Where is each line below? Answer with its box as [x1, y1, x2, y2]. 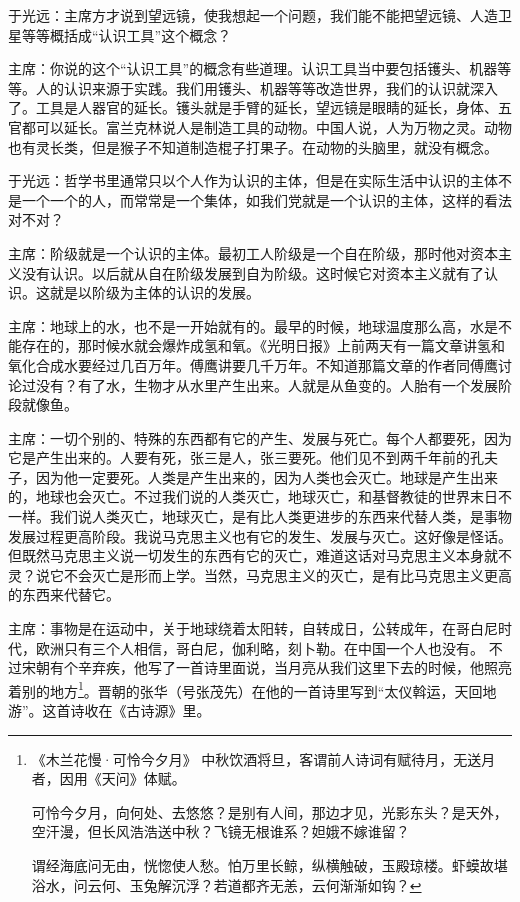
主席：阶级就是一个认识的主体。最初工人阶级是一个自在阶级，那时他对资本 [8, 242, 498, 263]
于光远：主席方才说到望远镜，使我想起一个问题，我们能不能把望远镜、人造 [8, 5, 498, 25]
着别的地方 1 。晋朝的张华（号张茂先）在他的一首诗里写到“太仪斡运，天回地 [8, 677, 497, 701]
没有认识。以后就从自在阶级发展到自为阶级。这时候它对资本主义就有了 [21, 262, 484, 283]
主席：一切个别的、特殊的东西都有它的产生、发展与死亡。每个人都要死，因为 [8, 427, 512, 448]
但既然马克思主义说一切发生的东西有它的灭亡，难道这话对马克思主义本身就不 [8, 545, 512, 566]
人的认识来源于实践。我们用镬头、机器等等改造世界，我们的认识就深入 [35, 77, 498, 98]
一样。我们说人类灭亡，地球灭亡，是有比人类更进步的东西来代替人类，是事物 [8, 506, 512, 527]
